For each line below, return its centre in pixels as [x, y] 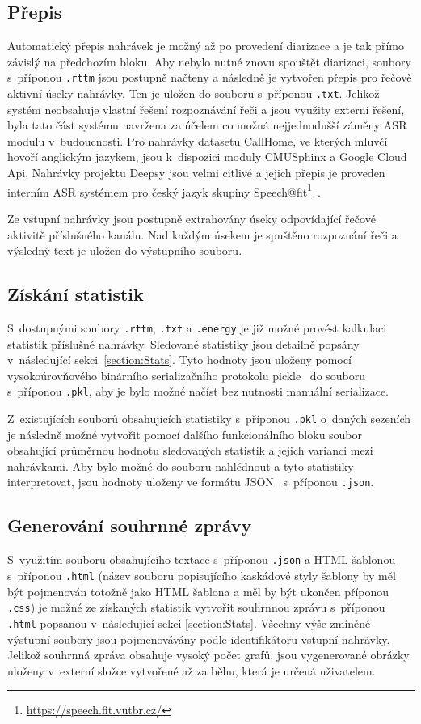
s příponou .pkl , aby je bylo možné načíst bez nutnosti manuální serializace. [198, 391]
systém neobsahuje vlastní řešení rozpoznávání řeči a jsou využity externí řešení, [206, 109]
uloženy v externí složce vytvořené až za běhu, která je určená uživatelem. [192, 670]
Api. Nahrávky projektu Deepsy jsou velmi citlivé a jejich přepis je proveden [196, 173]
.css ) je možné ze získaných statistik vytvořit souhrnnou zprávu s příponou [196, 607]
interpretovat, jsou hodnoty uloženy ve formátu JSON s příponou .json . [191, 482]
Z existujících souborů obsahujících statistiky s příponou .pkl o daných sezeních [209, 418]
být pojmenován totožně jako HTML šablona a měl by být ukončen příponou [198, 591]
